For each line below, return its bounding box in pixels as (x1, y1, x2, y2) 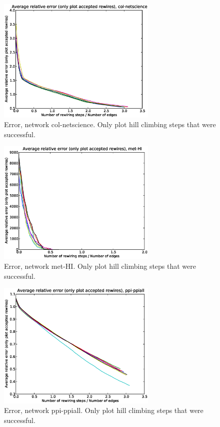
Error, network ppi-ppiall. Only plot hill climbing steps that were (4, 405, 203, 415)
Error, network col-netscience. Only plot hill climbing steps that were (4, 119, 216, 130)
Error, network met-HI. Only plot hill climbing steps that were (4, 261, 196, 271)
